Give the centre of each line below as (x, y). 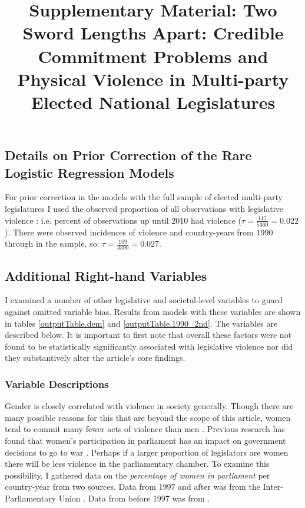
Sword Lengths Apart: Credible (153, 33)
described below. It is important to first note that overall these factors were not (148, 335)
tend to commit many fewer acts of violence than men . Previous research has (145, 429)
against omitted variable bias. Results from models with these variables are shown (153, 312)
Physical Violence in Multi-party (153, 79)
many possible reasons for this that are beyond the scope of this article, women (148, 417)
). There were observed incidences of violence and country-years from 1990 (139, 232)
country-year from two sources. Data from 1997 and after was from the (132, 487)
